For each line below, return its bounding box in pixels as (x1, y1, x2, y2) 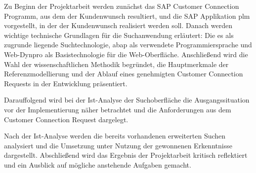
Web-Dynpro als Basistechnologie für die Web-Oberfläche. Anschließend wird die (4, 49, 248, 59)
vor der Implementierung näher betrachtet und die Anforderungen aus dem (4, 104, 231, 114)
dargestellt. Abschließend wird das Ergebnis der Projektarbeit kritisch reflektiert (4, 150, 248, 160)
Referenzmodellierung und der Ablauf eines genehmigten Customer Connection (4, 69, 243, 79)
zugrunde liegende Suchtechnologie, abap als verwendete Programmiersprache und (4, 39, 252, 50)
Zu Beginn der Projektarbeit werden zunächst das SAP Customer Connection (4, 1, 239, 11)
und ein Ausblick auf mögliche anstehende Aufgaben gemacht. (4, 159, 191, 170)
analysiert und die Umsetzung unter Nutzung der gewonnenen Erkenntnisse (4, 140, 232, 150)
